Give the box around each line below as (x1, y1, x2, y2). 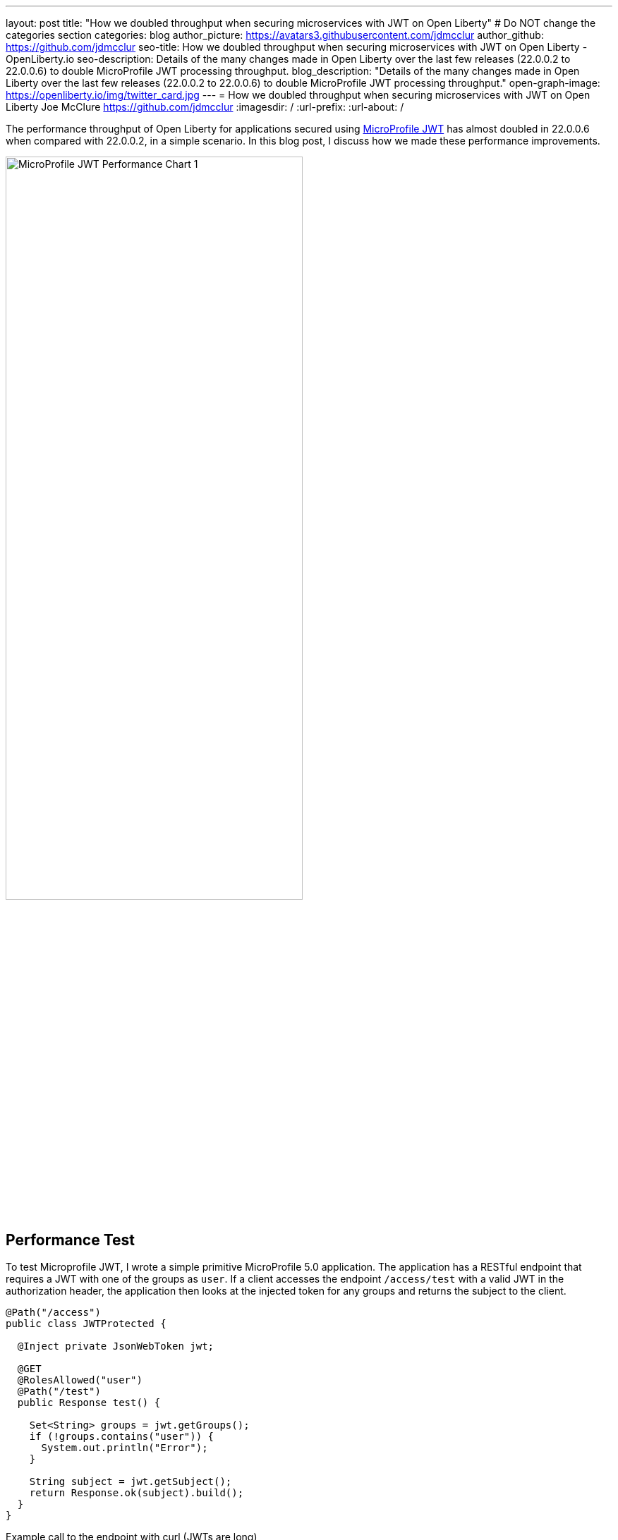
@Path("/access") (6, 1307, 101, 1319)
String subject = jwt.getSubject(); (29, 1476, 232, 1488)
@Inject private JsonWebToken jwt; (17, 1340, 214, 1352)
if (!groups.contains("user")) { (29, 1431, 214, 1443)
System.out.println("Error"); (41, 1442, 208, 1454)
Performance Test (6, 1230, 135, 1249)
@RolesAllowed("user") (17, 1374, 143, 1386)
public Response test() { (17, 1397, 161, 1409)
